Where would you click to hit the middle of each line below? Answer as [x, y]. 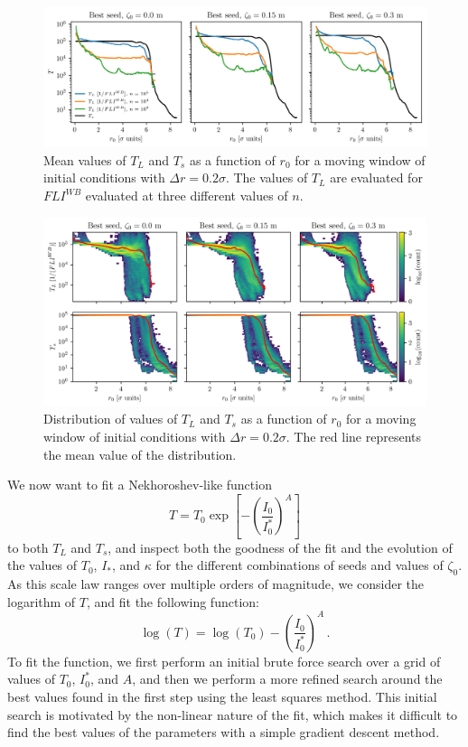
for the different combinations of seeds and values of [300, 565]
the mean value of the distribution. [140, 454]
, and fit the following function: [173, 601]
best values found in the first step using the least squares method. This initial [222, 696]
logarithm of [42, 601]
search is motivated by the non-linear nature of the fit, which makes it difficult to [233, 714]
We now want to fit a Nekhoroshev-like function [140, 485]
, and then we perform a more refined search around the [287, 679]
